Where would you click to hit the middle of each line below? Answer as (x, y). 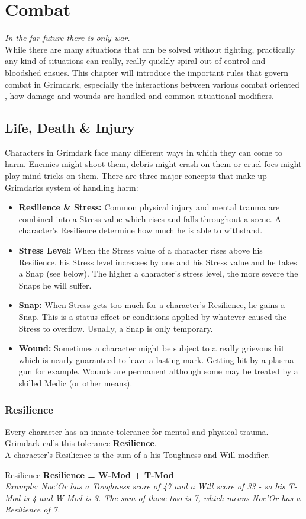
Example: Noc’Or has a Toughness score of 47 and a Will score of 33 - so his (145, 486)
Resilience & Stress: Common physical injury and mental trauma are (149, 207)
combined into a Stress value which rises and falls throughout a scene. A (150, 218)
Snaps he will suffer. (55, 285)
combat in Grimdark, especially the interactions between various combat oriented (152, 84)
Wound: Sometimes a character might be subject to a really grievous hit (152, 348)
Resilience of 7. (33, 509)
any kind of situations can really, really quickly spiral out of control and (135, 61)
